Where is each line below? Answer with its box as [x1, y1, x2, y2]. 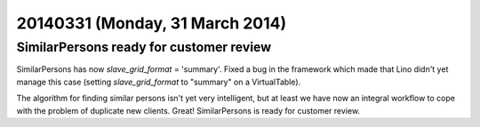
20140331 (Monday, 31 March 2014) [16, 13, 287, 33]
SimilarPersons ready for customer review [16, 39, 272, 55]
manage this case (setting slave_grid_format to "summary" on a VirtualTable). [16, 76, 301, 87]
